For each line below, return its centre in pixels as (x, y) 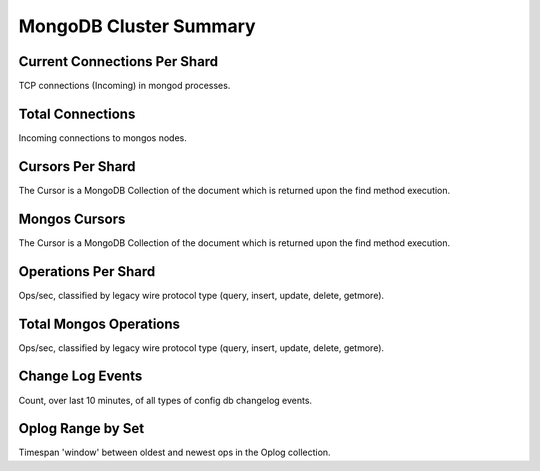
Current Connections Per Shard (118, 61)
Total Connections (77, 113)
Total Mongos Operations (99, 323)
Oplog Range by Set (81, 428)
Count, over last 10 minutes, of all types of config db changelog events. (165, 400)
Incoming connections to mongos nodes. (102, 137)
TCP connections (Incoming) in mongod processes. (124, 86)
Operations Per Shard (87, 271)
